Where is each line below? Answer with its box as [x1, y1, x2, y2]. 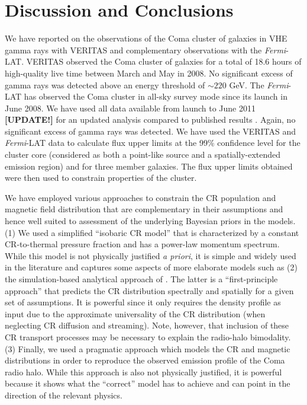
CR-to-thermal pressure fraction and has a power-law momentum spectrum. [5, 238, 280, 250]
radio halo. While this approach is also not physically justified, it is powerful [5, 365, 282, 378]
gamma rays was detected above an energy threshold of [5, 78, 205, 91]
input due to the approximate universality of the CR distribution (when [5, 307, 266, 320]
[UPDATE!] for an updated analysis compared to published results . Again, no [5, 113, 296, 126]
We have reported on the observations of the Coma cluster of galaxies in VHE [5, 32, 287, 44]
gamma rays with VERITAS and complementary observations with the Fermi [5, 43, 286, 56]
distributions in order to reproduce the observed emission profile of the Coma [5, 354, 285, 366]
